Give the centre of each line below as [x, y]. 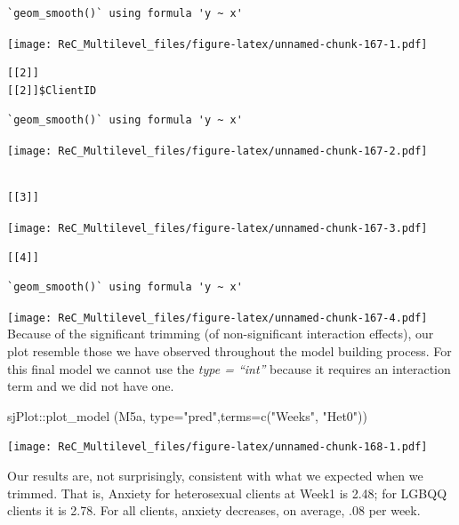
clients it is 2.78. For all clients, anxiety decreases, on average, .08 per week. [214, 510]
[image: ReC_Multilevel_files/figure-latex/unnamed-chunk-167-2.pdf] [217, 151]
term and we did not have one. [91, 386]
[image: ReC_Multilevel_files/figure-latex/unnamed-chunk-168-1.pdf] [217, 447]
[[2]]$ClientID [52, 90]
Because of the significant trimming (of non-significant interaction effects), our [221, 334]
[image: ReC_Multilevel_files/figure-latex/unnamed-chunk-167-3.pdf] [217, 228]
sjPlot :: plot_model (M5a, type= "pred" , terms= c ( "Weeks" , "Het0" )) [187, 415]
